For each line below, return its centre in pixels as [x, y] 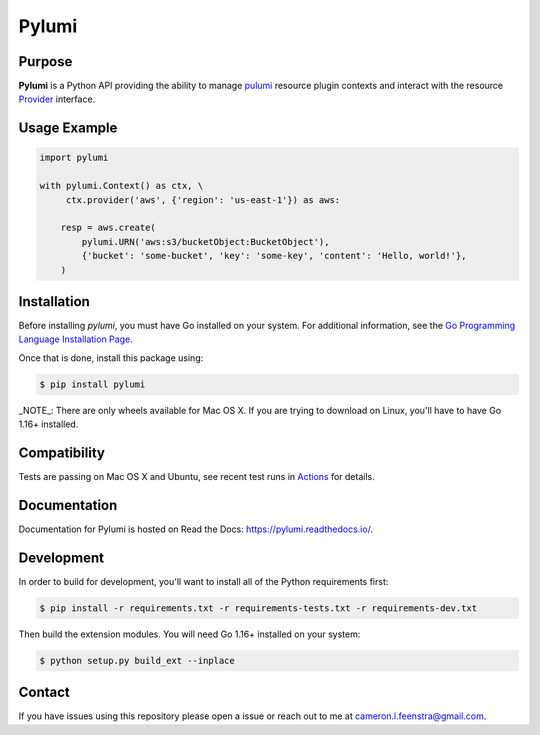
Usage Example [68, 128]
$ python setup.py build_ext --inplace [137, 660]
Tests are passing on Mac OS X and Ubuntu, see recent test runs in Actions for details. [196, 477]
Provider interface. [57, 99]
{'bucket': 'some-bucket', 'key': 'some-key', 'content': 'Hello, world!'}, [274, 256]
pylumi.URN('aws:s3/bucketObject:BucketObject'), [205, 241]
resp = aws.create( [108, 228]
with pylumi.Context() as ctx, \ [121, 186]
